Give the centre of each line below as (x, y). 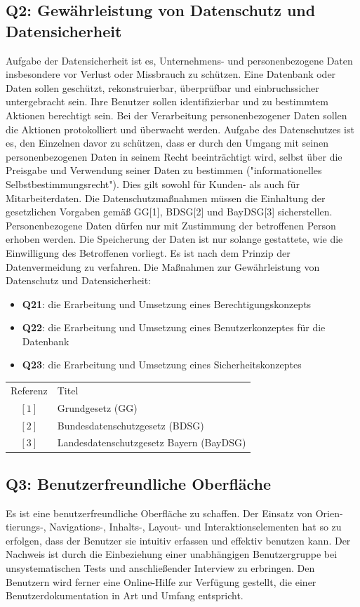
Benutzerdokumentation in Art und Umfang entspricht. (125, 595)
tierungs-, (26, 527)
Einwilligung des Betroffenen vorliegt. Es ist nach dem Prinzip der (148, 252)
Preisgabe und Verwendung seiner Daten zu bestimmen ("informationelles (164, 170)
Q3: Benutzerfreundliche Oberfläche (139, 483)
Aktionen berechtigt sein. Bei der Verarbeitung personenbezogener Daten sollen (176, 115)
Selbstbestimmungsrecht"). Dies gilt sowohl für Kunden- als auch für (153, 184)
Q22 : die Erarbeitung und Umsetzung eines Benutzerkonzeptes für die (174, 327)
